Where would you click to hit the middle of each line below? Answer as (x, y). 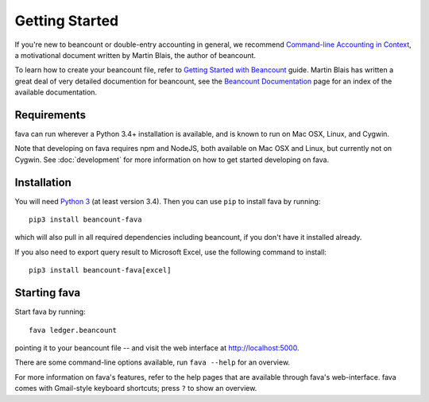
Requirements (50, 115)
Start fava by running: (50, 312)
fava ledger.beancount (73, 330)
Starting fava (48, 293)
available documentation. (56, 92)
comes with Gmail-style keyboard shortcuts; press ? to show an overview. (136, 388)
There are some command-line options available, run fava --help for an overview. (152, 362)
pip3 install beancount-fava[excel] (100, 271)
